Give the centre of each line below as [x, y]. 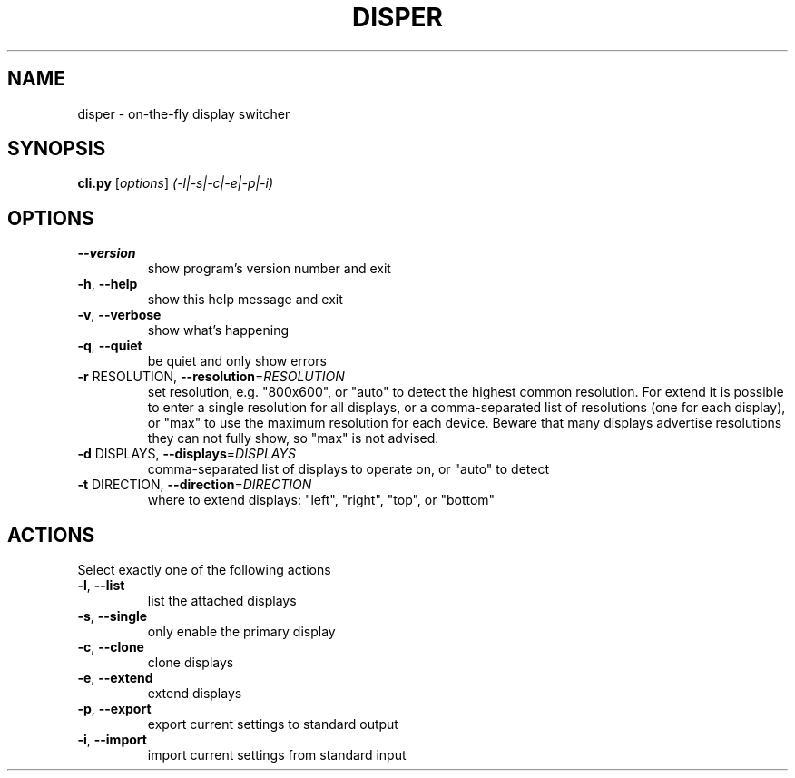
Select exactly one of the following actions [204, 570]
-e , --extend [115, 678]
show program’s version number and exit [269, 269]
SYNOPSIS [57, 149]
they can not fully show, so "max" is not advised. [293, 438]
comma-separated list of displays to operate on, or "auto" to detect [348, 469]
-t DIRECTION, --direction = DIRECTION [195, 485]
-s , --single [113, 616]
